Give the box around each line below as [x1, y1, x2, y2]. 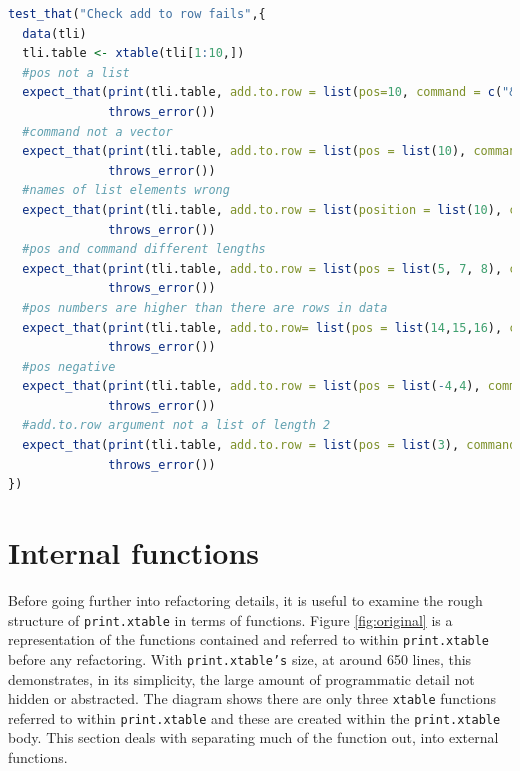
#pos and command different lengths [22, 242, 266, 257]
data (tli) [22, 26, 87, 41]
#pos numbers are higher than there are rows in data [22, 300, 388, 315]
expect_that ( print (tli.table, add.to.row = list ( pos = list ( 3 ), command [22, 438, 517, 453]
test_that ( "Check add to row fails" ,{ [8, 7, 266, 21]
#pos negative [22, 359, 116, 374]
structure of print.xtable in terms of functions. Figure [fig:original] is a [8, 609, 453, 630]
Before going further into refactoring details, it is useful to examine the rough [8, 589, 483, 610]
